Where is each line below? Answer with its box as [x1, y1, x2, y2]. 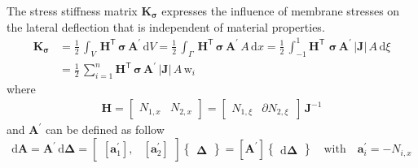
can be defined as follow [45, 121, 165, 138]
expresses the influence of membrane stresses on [161, 2, 400, 19]
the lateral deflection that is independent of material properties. [7, 18, 325, 35]
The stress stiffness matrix [7, 2, 138, 19]
